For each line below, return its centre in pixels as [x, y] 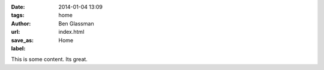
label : [18, 48]
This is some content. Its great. [49, 59]
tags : [18, 15]
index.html [71, 32]
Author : [21, 23]
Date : [18, 7]
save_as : [22, 40]
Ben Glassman [76, 23]
